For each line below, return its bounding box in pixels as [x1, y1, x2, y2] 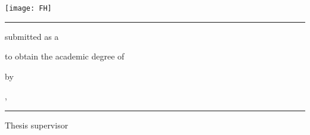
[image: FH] [5, 4, 52, 12]
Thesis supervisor [5, 119, 69, 131]
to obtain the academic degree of [5, 50, 125, 62]
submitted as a [5, 30, 59, 42]
